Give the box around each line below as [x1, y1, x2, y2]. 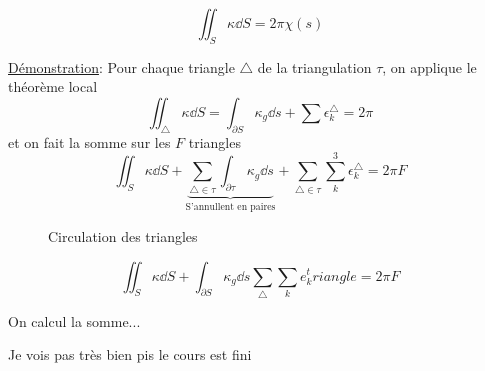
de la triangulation [257, 56, 372, 77]
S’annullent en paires [185, 202, 276, 213]
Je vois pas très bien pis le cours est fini [8, 344, 252, 365]
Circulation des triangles [48, 225, 198, 246]
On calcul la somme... [8, 310, 141, 331]
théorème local [8, 76, 98, 97]
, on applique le [382, 56, 477, 77]
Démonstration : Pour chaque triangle [8, 56, 235, 77]
